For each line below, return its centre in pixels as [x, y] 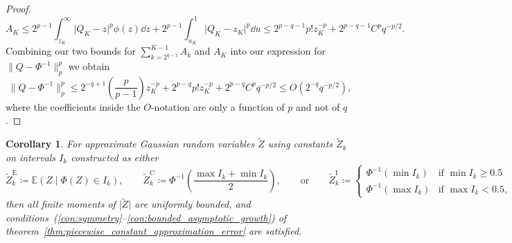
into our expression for [278, 51]
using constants [300, 144]
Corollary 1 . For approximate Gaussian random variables [130, 144]
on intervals [31, 157]
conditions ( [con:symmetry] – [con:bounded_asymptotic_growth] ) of [146, 217]
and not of [318, 106]
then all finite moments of [61, 204]
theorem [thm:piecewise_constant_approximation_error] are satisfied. [154, 231]
